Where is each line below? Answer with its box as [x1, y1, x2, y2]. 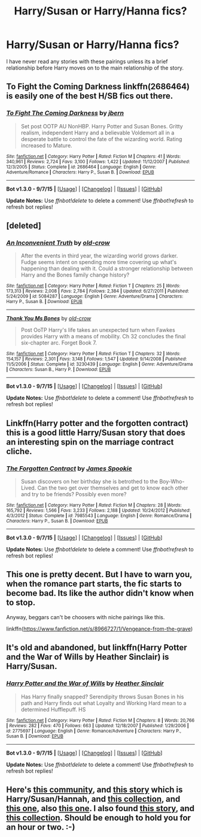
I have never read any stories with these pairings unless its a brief [6, 58, 168, 65]
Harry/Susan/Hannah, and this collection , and [6, 794, 181, 804]
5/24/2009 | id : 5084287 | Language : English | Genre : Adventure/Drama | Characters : [6, 293, 184, 299]
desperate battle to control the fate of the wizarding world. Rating [20, 135, 182, 142]
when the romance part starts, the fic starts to [6, 579, 182, 589]
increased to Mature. [20, 142, 73, 149]
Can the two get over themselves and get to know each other [37, 484, 188, 491]
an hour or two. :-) [6, 822, 75, 832]
